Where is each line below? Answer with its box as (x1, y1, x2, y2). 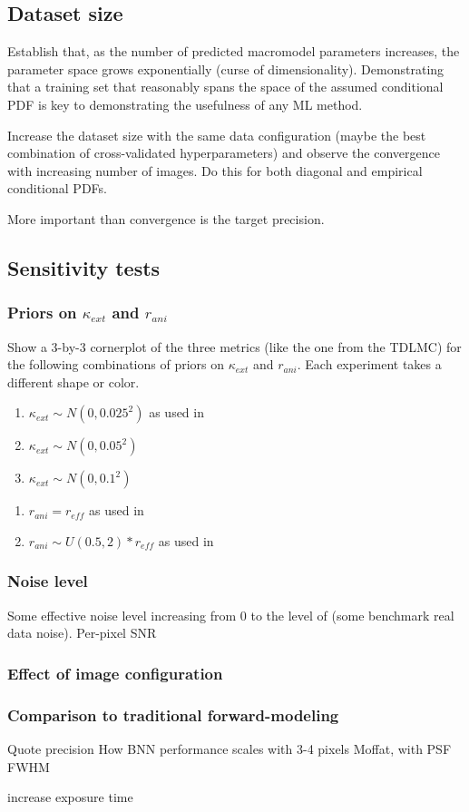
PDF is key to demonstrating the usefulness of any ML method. (7, 94, 363, 113)
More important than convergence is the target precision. (7, 209, 325, 228)
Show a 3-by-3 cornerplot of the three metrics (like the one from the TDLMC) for (7, 337, 462, 356)
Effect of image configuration (7, 661, 223, 684)
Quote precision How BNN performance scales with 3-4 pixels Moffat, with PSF (7, 739, 452, 758)
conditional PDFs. (7, 179, 107, 198)
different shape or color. (7, 372, 140, 391)
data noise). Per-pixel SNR (7, 623, 157, 642)
